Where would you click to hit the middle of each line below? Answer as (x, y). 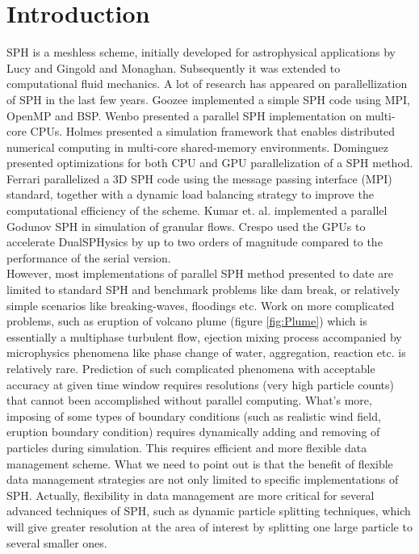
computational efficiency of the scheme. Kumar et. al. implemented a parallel (197, 210)
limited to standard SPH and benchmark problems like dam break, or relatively (203, 290)
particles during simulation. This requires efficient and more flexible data (187, 447)
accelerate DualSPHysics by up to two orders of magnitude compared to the (195, 242)
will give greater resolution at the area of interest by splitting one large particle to (209, 526)
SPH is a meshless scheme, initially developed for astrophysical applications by (201, 52)
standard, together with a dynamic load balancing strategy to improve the (190, 194)
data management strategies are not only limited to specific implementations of (203, 479)
